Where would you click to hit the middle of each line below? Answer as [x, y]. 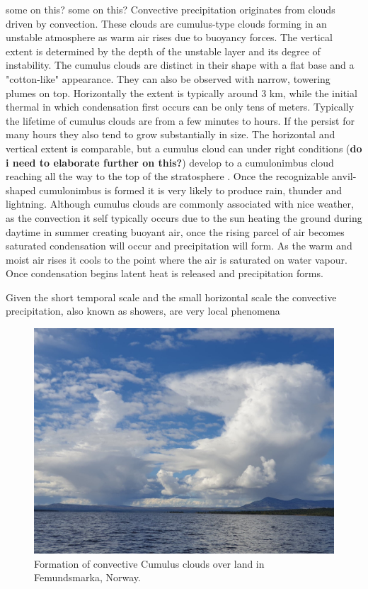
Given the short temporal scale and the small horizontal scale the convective [171, 297]
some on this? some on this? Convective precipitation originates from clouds [171, 9]
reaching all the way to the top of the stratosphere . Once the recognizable [167, 176]
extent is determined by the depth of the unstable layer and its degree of [163, 51]
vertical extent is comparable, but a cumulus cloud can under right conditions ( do [184, 148]
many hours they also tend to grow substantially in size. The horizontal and [171, 134]
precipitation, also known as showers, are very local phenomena [143, 311]
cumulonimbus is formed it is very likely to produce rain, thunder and [190, 190]
